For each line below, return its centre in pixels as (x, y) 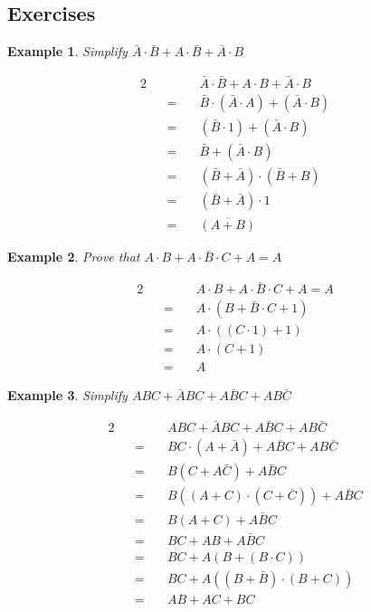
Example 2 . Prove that (74, 257)
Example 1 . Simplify (67, 51)
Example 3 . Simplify (67, 395)
